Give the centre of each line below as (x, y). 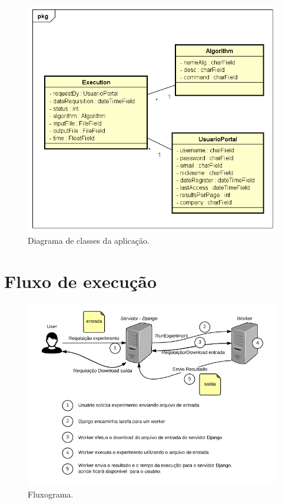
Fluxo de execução (81, 281)
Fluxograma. (51, 494)
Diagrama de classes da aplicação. (89, 240)
